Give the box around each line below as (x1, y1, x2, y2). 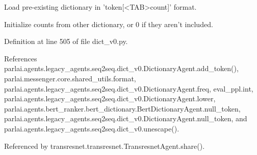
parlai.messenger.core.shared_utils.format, (4, 73, 136, 83)
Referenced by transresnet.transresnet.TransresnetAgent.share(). (4, 140, 205, 151)
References (4, 53, 37, 63)
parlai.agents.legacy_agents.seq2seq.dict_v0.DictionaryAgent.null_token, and (4, 113, 247, 124)
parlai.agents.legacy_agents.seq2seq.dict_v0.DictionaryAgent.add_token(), (4, 63, 239, 74)
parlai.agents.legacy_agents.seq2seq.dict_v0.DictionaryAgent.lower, (4, 93, 216, 104)
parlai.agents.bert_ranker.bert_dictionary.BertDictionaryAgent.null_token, (4, 103, 241, 114)
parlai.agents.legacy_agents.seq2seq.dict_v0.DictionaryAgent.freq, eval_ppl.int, (4, 83, 253, 94)
